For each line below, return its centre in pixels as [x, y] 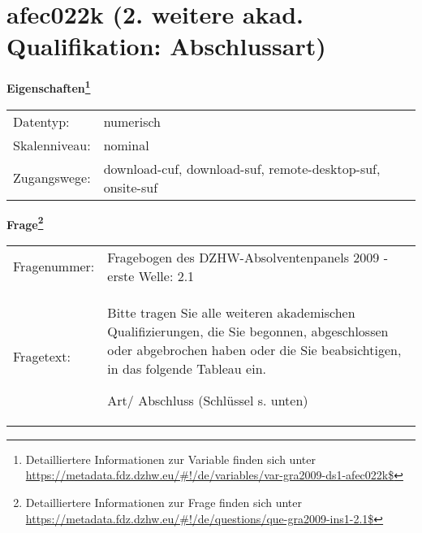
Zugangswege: [52, 178]
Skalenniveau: [52, 145]
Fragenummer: [54, 266]
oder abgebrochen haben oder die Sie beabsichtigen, [254, 349]
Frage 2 [25, 223]
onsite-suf [131, 187]
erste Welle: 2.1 [151, 275]
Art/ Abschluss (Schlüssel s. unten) [208, 400]
